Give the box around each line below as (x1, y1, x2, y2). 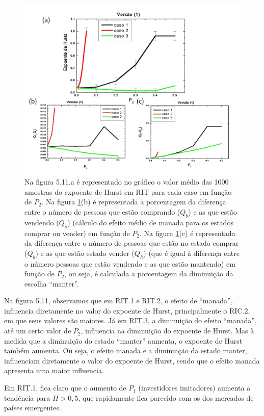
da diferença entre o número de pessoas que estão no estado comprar (24, 238, 239, 248)
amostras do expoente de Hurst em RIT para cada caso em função (24, 186, 232, 197)
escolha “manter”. (24, 278, 79, 289)
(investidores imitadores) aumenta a (138, 382, 251, 393)
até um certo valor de (4, 325, 71, 336)
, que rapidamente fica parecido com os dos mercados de (78, 392, 254, 403)
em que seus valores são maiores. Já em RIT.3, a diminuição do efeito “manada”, (4, 315, 257, 326)
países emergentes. (4, 402, 61, 413)
